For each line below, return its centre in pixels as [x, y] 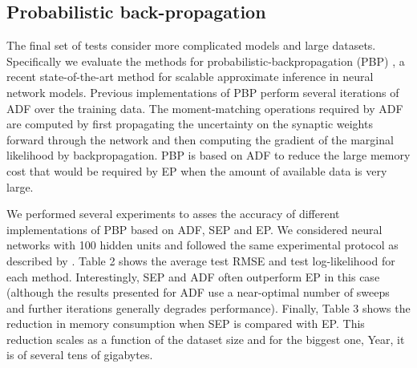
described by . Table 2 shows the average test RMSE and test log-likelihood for [201, 260]
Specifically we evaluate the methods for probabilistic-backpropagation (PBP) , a [206, 61]
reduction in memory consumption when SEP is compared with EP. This [186, 324]
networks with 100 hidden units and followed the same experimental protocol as [202, 245]
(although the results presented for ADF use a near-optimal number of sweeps [198, 292]
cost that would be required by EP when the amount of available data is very [197, 170]
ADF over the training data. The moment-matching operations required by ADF [205, 108]
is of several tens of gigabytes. [80, 355]
